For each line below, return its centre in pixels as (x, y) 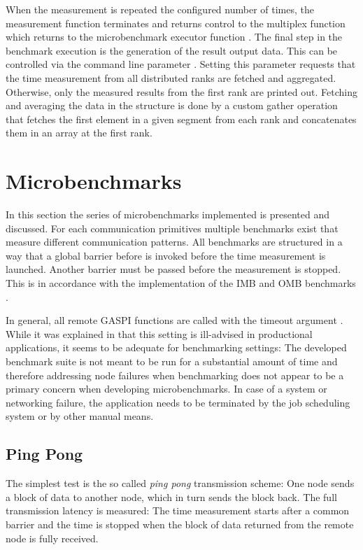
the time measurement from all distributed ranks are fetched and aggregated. (171, 77)
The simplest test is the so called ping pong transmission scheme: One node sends (180, 483)
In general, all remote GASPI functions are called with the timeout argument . (175, 320)
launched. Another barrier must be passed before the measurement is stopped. (173, 269)
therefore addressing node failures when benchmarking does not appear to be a (175, 375)
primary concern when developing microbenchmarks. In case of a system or (166, 389)
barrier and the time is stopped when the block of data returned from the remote (180, 524)
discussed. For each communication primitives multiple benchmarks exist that (172, 228)
